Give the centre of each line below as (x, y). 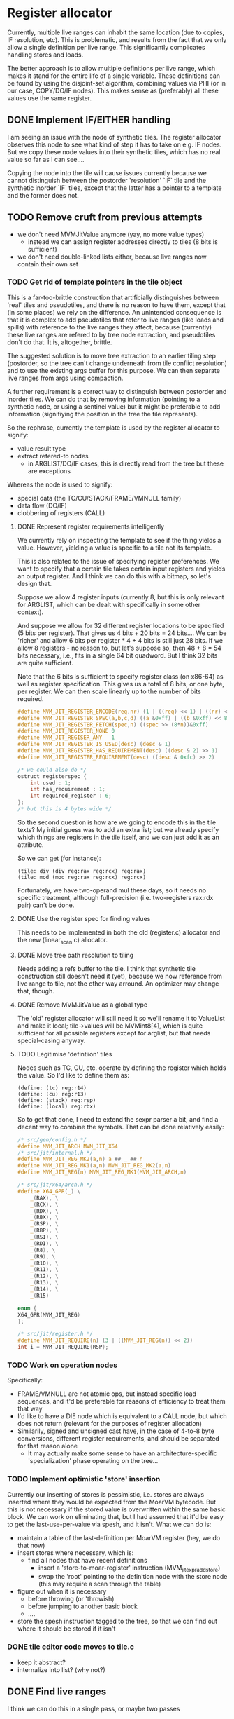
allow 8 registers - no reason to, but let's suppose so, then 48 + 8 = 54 (119, 648)
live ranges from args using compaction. (65, 378)
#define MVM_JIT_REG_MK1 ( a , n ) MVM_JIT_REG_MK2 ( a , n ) (94, 1166)
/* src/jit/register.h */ (55, 1334)
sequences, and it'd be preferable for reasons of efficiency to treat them (121, 1401)
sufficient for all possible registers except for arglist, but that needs (114, 1033)
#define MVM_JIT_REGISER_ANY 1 (66, 738)
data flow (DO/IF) (42, 505)
